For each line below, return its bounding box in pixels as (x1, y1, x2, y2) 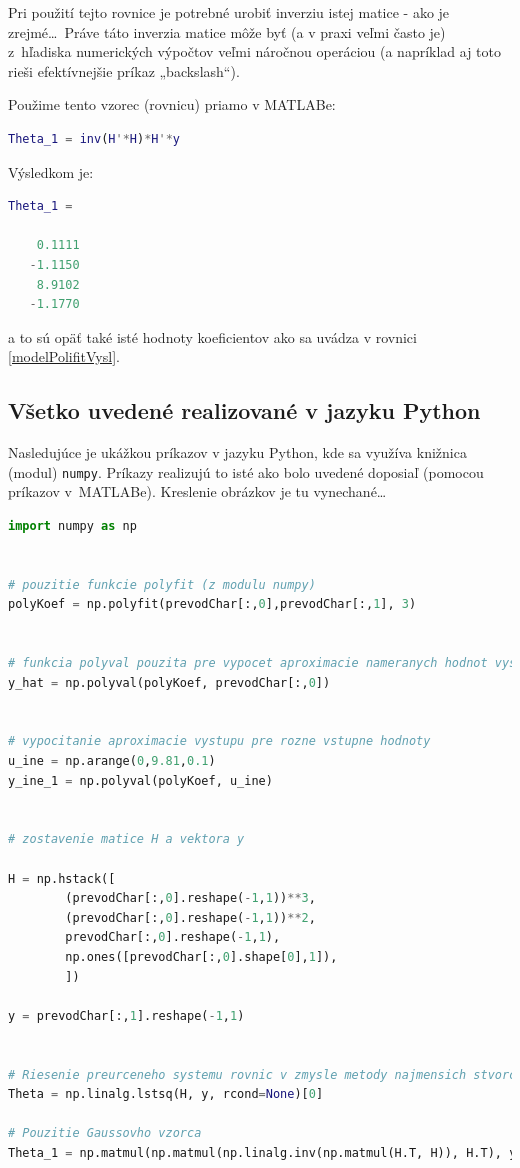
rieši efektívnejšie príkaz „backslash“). (8, 60, 240, 81)
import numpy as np (8, 518, 137, 533)
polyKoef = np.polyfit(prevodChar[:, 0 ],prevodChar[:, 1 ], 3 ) (8, 597, 417, 612)
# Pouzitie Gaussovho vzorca (8, 1126, 202, 1141)
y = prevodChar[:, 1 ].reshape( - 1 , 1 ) (8, 1008, 245, 1023)
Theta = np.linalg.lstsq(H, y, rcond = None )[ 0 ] (8, 1087, 324, 1102)
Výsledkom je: (8, 161, 94, 182)
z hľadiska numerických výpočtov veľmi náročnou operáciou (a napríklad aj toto (8, 41, 502, 62)
